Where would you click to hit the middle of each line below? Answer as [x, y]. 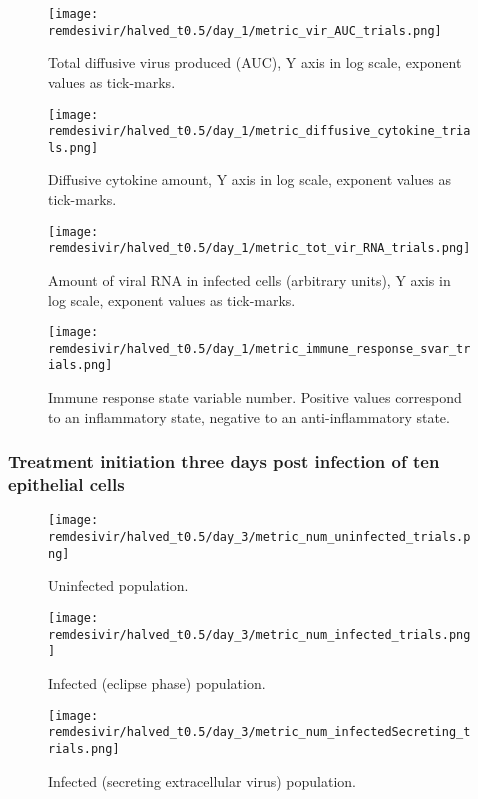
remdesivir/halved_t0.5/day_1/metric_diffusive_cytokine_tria [259, 131]
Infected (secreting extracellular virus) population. [202, 780]
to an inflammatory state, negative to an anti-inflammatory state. [249, 416]
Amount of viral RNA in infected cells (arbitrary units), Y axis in [249, 279]
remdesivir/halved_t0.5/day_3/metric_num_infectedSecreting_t [259, 732]
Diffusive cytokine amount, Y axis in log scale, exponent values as [250, 179]
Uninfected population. [118, 585]
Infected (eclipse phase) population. [157, 682]
